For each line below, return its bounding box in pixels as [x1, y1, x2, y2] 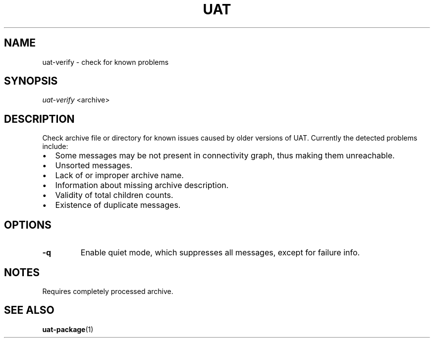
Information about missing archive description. [55, 180, 229, 191]
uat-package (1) [42, 325, 94, 334]
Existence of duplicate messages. [55, 200, 181, 210]
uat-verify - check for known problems [42, 57, 169, 66]
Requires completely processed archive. [42, 287, 173, 295]
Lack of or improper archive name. [55, 170, 184, 181]
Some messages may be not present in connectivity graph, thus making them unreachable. [55, 150, 395, 161]
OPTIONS [4, 218, 52, 231]
